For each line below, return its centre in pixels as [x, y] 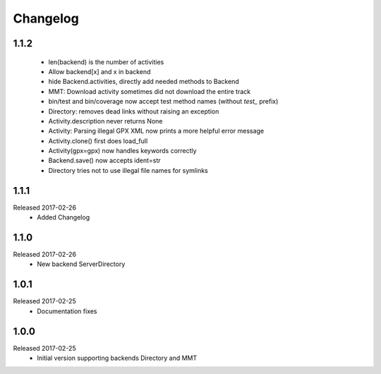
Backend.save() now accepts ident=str [105, 161]
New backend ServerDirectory [81, 264]
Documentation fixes [67, 311]
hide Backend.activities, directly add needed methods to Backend [144, 82]
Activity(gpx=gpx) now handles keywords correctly [122, 151]
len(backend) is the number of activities [106, 62]
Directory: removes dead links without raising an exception [134, 111]
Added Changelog [64, 217]
